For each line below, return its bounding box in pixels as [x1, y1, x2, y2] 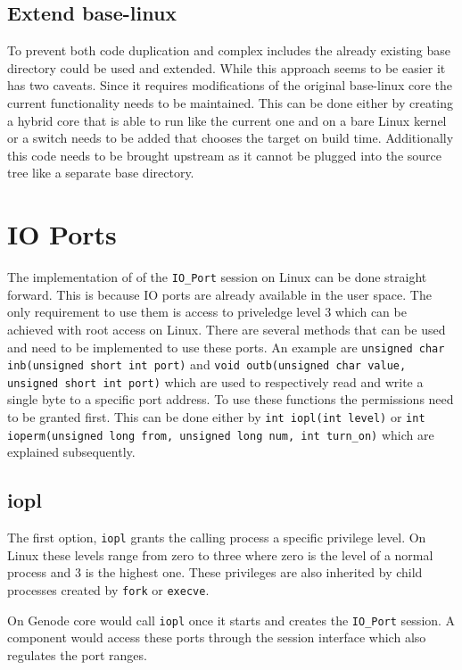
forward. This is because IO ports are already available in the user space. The [7, 285, 432, 303]
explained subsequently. [7, 443, 136, 461]
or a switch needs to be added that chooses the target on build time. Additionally [7, 128, 454, 147]
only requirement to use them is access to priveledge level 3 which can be [7, 302, 407, 321]
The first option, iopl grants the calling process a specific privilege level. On [7, 528, 426, 547]
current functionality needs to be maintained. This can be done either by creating [7, 93, 454, 112]
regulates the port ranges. [7, 645, 147, 664]
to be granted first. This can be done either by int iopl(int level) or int [7, 408, 425, 426]
